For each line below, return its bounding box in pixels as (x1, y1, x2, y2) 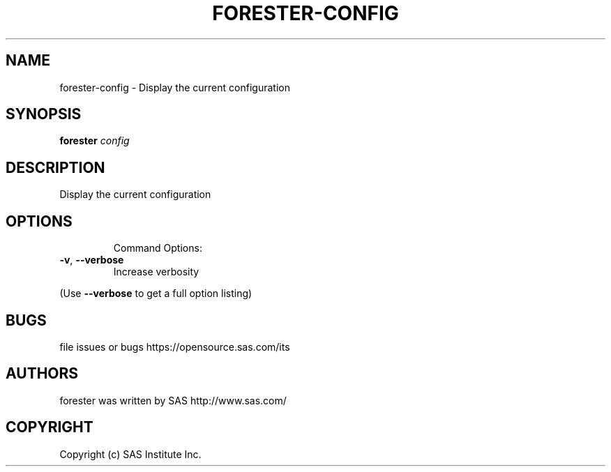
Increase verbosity (113, 266, 199, 278)
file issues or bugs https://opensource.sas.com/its (59, 340, 290, 353)
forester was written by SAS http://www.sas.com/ (59, 394, 287, 406)
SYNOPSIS (6, 105, 82, 123)
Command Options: (113, 242, 202, 254)
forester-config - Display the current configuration (59, 81, 290, 93)
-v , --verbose (59, 254, 124, 266)
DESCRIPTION (6, 158, 105, 176)
